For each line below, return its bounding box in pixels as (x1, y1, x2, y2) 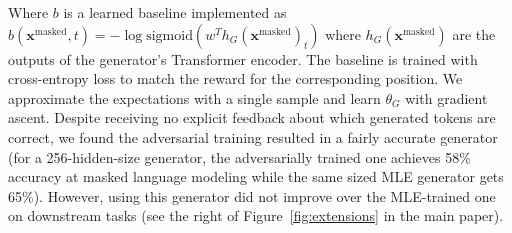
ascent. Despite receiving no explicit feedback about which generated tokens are (8, 107, 496, 128)
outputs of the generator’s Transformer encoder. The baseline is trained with (8, 48, 478, 69)
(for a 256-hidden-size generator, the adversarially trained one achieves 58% (8, 146, 471, 167)
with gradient (405, 87, 488, 108)
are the (452, 23, 496, 44)
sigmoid (146, 28, 193, 43)
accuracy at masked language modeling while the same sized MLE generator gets (8, 166, 504, 187)
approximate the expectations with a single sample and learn (8, 87, 381, 108)
